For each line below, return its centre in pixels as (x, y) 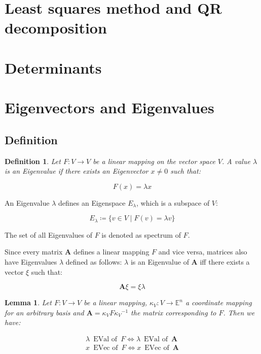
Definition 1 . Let (33, 161)
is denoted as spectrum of (141, 234)
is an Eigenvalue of (160, 261)
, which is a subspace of (173, 202)
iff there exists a (225, 261)
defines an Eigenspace (92, 202)
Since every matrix (34, 252)
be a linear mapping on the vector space (154, 161)
